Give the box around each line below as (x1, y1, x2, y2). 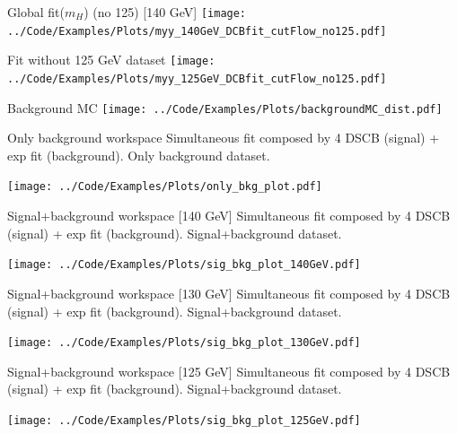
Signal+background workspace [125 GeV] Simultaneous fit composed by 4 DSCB (7, 361, 451, 380)
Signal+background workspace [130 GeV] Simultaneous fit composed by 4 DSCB (7, 283, 451, 302)
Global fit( (7, 3, 65, 21)
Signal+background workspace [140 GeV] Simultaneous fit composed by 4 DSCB (7, 206, 451, 225)
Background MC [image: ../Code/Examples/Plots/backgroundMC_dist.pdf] (7, 98, 443, 117)
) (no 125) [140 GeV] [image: (83, 3, 247, 21)
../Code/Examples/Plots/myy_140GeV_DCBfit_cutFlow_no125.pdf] (7, 24, 387, 38)
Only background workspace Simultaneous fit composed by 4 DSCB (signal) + (7, 128, 440, 147)
